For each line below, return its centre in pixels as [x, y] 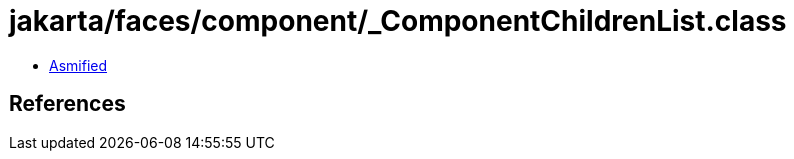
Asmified [78, 65]
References [67, 104]
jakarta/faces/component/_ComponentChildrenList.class [398, 21]
